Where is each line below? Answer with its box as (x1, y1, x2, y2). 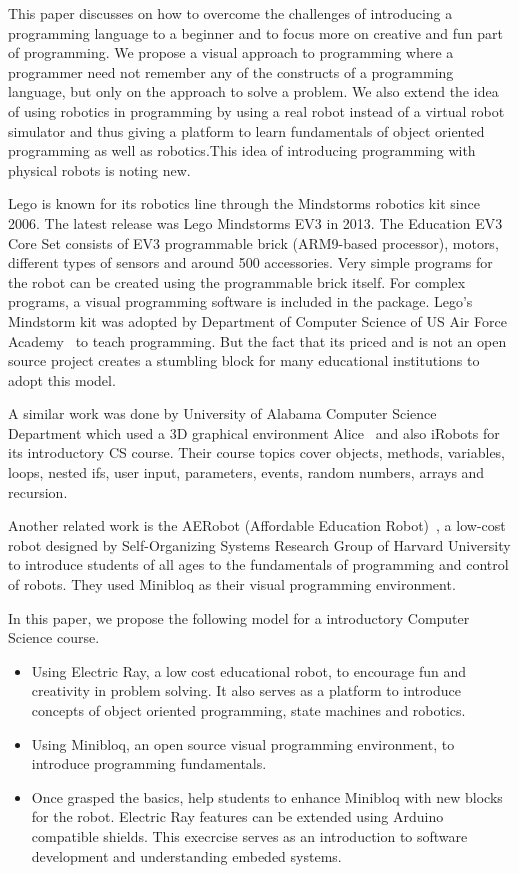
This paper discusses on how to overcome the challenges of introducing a (8, 3, 453, 23)
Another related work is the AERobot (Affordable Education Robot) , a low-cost (8, 515, 506, 536)
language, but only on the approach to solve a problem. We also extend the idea (8, 81, 499, 102)
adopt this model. (8, 369, 116, 390)
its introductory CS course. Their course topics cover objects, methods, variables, (8, 442, 506, 463)
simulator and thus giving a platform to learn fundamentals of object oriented (8, 120, 485, 141)
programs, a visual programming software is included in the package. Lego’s (8, 291, 473, 312)
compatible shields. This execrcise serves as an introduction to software (31, 825, 468, 846)
